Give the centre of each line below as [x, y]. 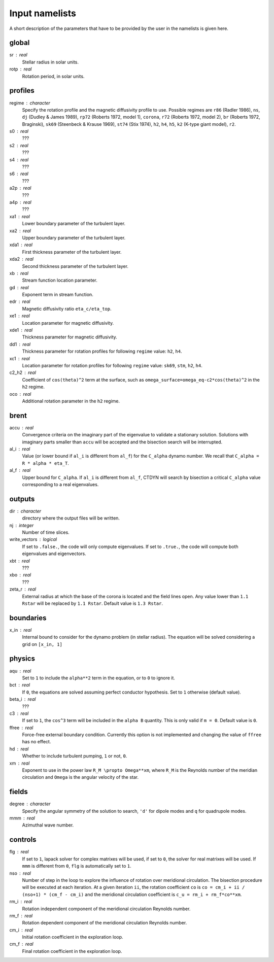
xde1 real [21, 330]
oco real [20, 394]
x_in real [21, 630]
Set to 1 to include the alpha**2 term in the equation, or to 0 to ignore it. [98, 678]
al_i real [20, 449]
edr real [20, 301]
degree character [30, 804]
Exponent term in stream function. [58, 295]
